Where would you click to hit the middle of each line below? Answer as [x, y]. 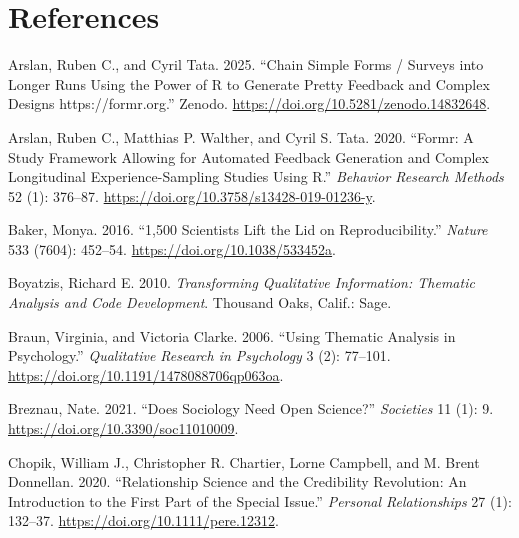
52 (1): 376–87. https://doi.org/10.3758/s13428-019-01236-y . [192, 195]
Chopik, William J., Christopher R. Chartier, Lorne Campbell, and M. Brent [244, 461]
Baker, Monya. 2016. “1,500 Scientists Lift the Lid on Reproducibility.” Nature [248, 229]
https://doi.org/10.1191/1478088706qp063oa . [146, 374]
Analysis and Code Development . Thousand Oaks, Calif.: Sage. [200, 302]
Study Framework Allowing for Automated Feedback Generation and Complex [248, 156]
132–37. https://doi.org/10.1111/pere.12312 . [143, 520]
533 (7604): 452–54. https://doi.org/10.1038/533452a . [172, 248]
